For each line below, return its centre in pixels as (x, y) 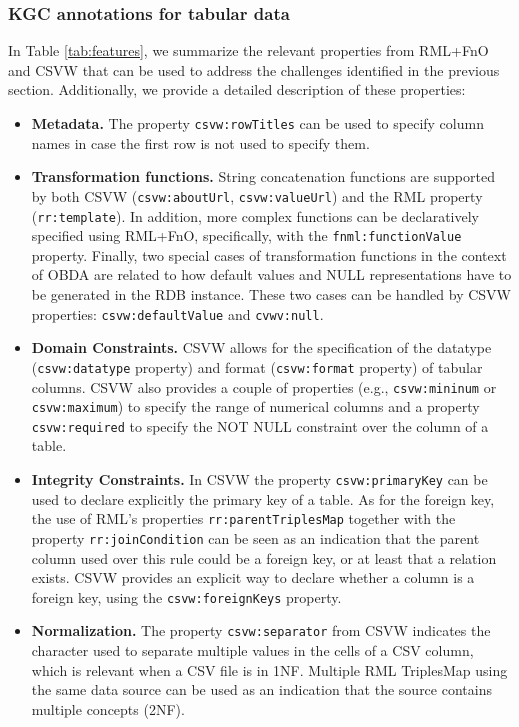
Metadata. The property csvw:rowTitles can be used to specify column (257, 123)
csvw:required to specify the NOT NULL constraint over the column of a (260, 425)
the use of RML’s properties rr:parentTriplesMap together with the (243, 518)
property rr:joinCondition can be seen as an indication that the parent (255, 537)
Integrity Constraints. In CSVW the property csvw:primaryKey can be (259, 479)
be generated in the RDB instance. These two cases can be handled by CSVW (271, 294)
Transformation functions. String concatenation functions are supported (263, 176)
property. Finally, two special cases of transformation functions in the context (269, 254)
